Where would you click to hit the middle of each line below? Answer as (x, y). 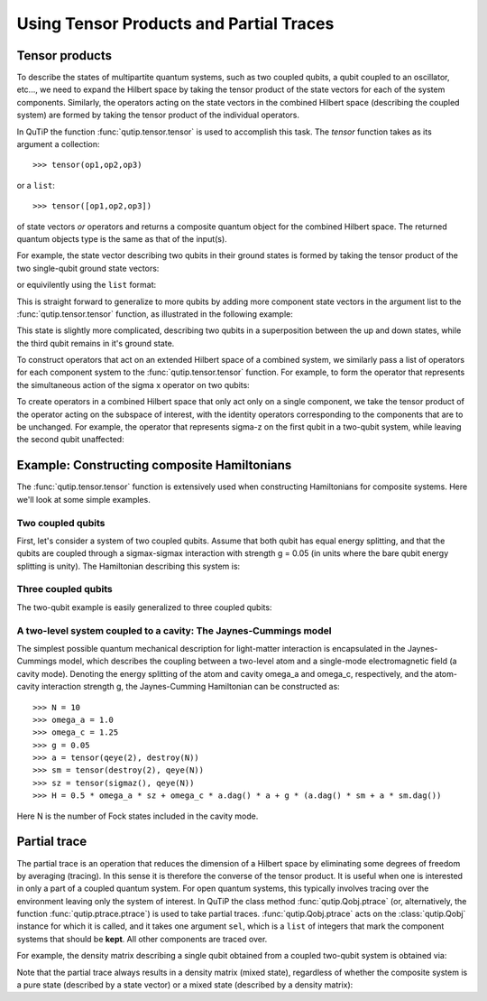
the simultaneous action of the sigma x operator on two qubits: (133, 385)
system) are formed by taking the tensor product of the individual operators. (158, 115)
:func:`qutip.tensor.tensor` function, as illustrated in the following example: (155, 314)
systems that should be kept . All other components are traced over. (142, 939)
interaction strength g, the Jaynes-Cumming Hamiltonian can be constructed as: (190, 687)
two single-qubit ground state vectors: (88, 268)
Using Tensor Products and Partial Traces (175, 23)
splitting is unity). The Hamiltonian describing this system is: (129, 566)
